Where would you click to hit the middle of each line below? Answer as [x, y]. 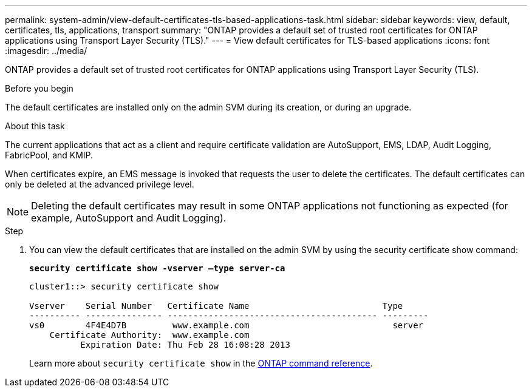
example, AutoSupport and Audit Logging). [129, 218]
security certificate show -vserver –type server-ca [157, 268]
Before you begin [39, 88]
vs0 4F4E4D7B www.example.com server [227, 325]
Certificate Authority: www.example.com [149, 335]
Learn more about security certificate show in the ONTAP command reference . [201, 363]
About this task [35, 126]
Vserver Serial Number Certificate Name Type [216, 306]
